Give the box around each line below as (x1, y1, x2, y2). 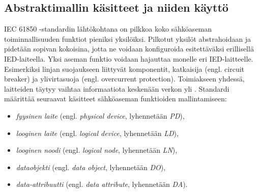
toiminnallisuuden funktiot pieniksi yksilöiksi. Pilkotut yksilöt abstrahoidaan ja (4, 33, 251, 44)
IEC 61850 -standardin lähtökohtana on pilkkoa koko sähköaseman (4, 23, 212, 34)
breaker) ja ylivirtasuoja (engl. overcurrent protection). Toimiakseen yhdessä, (4, 73, 245, 84)
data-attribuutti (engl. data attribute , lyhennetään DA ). (16, 179, 188, 189)
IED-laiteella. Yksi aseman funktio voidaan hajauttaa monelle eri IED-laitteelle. (4, 53, 253, 64)
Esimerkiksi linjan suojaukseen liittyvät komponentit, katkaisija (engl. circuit (4, 63, 245, 74)
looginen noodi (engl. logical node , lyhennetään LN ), (16, 145, 178, 155)
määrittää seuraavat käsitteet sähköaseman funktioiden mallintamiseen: (4, 93, 227, 104)
